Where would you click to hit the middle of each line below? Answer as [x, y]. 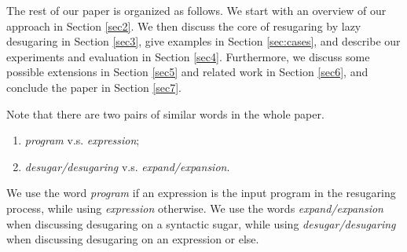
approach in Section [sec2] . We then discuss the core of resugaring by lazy [184, 26]
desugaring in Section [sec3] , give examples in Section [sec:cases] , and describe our [203, 41]
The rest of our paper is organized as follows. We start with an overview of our [196, 10]
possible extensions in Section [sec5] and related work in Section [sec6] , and [187, 72]
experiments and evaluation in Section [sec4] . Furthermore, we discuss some [188, 56]
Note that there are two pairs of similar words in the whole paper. [165, 113]
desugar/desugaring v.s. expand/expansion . [127, 166]
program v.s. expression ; [82, 140]
